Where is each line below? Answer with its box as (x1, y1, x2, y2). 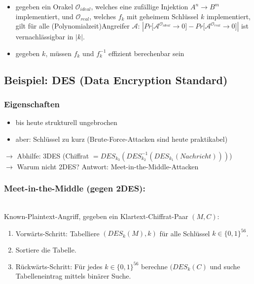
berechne (141, 261, 168, 271)
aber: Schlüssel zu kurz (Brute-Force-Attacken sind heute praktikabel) (15, 133, 228, 144)
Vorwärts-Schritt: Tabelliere (15, 228, 100, 238)
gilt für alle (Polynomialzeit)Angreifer (15, 21, 130, 31)
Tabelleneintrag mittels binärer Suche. (15, 271, 131, 281)
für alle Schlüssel (159, 228, 210, 238)
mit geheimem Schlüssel (127, 11, 199, 21)
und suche (210, 261, 240, 271)
